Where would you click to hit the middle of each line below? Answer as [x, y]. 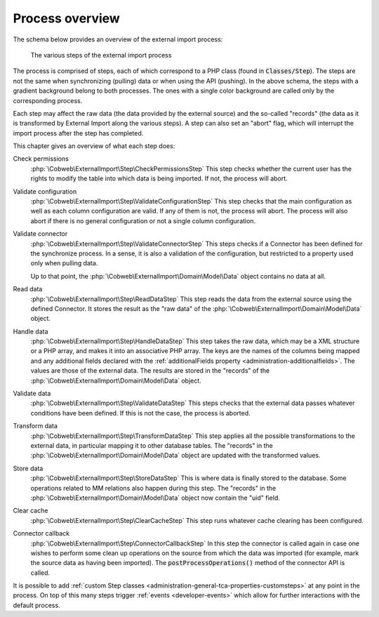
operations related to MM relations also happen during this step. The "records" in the [153, 488]
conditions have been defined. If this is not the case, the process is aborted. [140, 413]
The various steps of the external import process [101, 55]
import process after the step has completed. [78, 133]
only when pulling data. [64, 263]
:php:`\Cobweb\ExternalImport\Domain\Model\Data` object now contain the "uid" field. [155, 498]
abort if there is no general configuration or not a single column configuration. [143, 220]
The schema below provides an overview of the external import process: [118, 39]
